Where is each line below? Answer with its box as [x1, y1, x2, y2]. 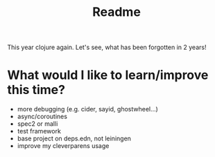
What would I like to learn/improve [7, 67, 209, 83]
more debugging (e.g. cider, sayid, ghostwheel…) [17, 105, 158, 113]
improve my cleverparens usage [17, 142, 110, 150]
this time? [7, 82, 66, 98]
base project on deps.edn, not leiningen [17, 134, 132, 142]
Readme [92, 4, 141, 20]
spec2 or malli [17, 120, 58, 128]
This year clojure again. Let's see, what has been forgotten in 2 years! [7, 43, 207, 52]
